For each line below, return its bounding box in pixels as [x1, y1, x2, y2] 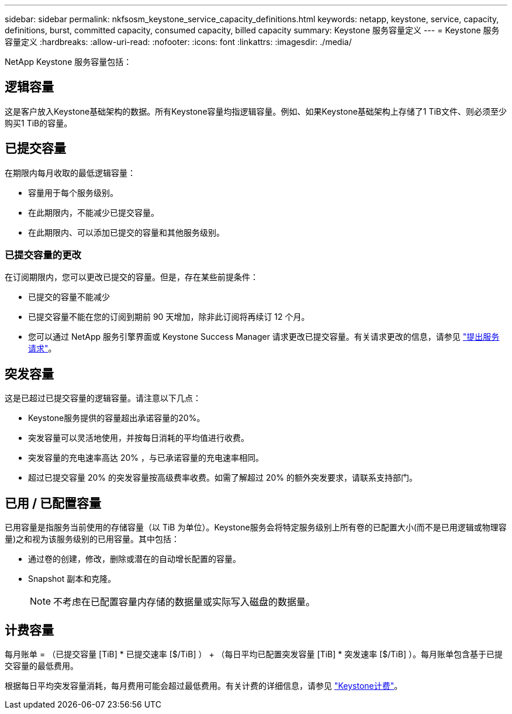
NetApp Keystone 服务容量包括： [5, 57, 132, 67]
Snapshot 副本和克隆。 [28, 574, 116, 584]
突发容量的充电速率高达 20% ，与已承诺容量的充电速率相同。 [28, 453, 264, 463]
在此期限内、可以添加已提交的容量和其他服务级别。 [28, 227, 224, 237]
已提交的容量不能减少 [28, 292, 110, 302]
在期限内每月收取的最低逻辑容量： [5, 167, 136, 178]
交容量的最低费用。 [5, 660, 78, 671]
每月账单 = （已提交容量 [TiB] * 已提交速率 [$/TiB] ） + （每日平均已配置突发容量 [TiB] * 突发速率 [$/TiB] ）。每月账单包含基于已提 [5, 649, 503, 659]
